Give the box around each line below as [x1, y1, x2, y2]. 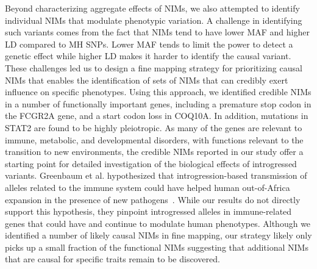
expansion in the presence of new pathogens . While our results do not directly [5, 193, 301, 206]
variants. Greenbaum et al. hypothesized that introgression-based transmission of [5, 169, 307, 182]
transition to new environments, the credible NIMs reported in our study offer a [5, 145, 304, 158]
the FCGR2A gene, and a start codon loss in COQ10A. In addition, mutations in [5, 109, 308, 122]
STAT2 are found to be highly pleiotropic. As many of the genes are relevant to [5, 121, 302, 134]
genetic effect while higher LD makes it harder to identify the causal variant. [5, 49, 291, 62]
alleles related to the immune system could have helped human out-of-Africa [5, 181, 290, 193]
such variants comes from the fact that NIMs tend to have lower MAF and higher [5, 26, 310, 38]
